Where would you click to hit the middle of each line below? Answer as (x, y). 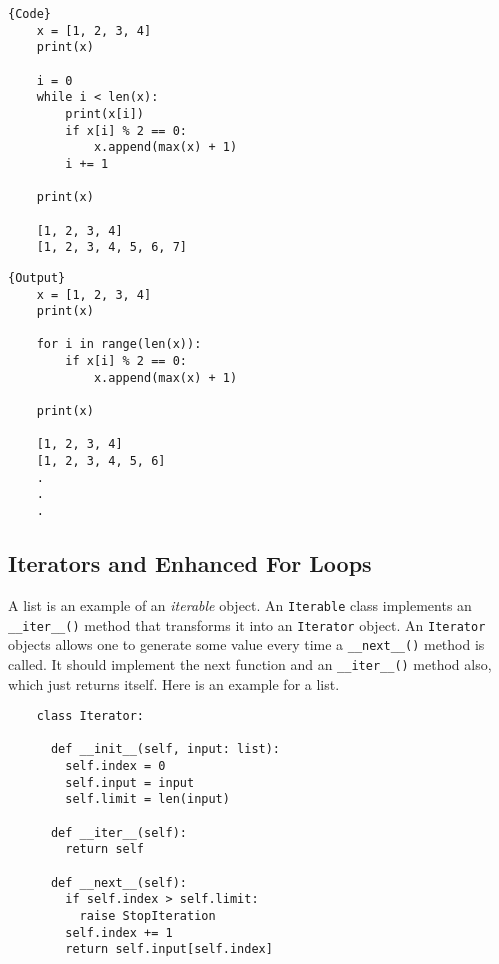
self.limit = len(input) (147, 799)
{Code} (29, 14)
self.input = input (130, 782)
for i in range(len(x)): (119, 344)
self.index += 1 (119, 932)
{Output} (37, 277)
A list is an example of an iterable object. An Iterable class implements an (240, 604)
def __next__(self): (118, 882)
